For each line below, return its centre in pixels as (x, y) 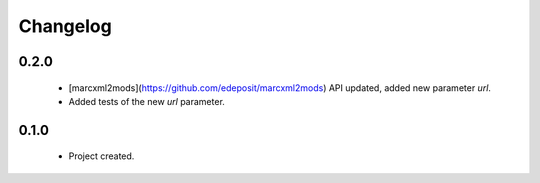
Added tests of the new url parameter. (146, 101)
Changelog (65, 26)
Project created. (101, 156)
